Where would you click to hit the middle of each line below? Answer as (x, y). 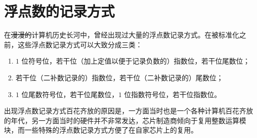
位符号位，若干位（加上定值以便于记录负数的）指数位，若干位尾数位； (136, 61)
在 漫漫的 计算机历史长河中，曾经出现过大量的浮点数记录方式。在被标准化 (122, 35)
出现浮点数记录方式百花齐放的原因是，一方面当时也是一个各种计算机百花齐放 (128, 111)
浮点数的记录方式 (60, 11)
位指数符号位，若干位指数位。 (173, 94)
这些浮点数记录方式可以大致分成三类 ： (80, 44)
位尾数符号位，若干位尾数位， (70, 94)
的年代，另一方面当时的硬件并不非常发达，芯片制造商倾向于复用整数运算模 (125, 120)
